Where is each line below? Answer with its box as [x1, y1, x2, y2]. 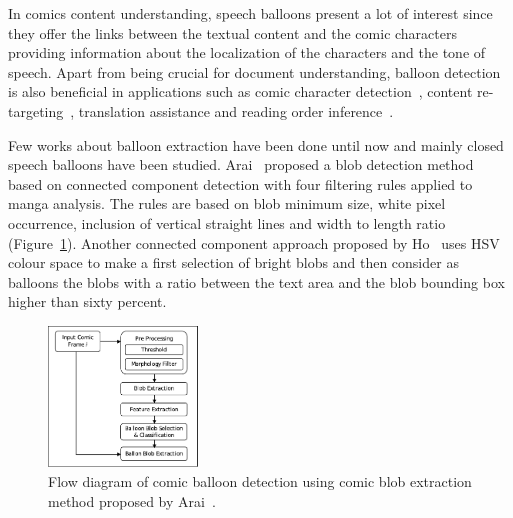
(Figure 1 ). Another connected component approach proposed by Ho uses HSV [8, 232, 500, 253]
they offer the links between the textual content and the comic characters [8, 22, 457, 43]
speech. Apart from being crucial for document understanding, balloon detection [8, 61, 501, 82]
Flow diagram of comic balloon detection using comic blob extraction [48, 471, 472, 492]
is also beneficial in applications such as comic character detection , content [8, 81, 473, 102]
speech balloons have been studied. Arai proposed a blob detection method [8, 154, 474, 175]
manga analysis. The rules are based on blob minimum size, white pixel [8, 193, 446, 214]
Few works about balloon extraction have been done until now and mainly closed [8, 134, 504, 155]
